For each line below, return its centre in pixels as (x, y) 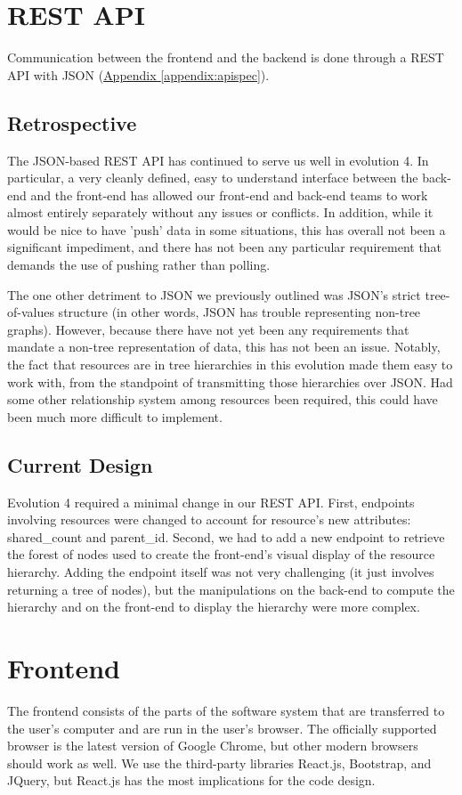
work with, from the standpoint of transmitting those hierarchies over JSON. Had (230, 381)
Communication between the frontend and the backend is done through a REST (226, 57)
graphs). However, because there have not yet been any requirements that (208, 329)
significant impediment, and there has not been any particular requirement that (225, 247)
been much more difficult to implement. (115, 416)
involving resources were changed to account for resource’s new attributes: (209, 519)
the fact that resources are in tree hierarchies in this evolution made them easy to (230, 365)
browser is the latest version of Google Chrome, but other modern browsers (213, 746)
